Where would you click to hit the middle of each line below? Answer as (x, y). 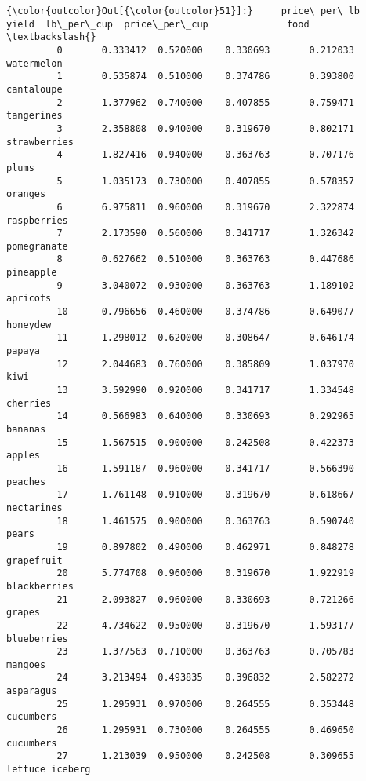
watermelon (34, 63)
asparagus (32, 691)
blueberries (37, 639)
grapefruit (34, 560)
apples (23, 456)
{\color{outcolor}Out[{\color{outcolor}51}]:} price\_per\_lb (183, 11)
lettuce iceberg (49, 770)
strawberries (40, 142)
